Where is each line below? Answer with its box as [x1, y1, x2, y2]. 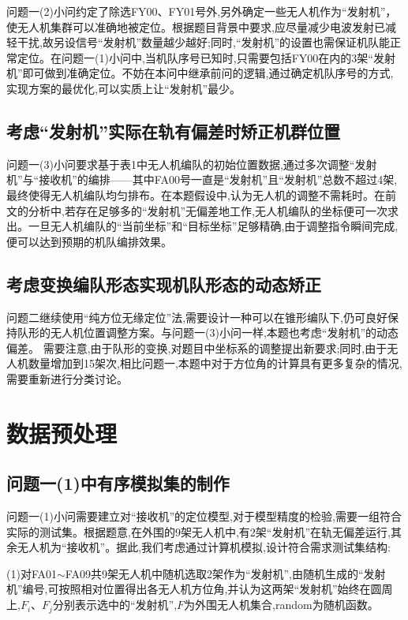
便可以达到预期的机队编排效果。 [6, 233, 172, 249]
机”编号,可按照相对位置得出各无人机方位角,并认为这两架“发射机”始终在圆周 [6, 581, 393, 597]
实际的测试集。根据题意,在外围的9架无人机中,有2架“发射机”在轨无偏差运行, [6, 523, 391, 540]
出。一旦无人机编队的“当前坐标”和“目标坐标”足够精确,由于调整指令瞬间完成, [6, 218, 399, 234]
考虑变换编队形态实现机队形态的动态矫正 [6, 271, 321, 296]
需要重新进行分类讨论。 [6, 370, 128, 387]
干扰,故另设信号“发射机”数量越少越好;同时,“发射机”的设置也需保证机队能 [17, 34, 391, 50]
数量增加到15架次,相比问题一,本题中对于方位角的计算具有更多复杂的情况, [28, 355, 402, 372]
